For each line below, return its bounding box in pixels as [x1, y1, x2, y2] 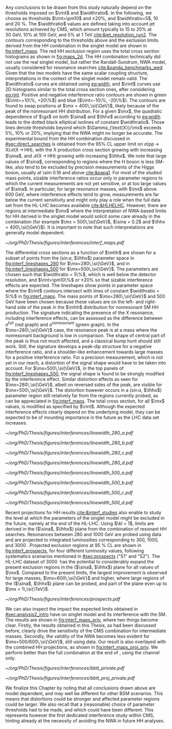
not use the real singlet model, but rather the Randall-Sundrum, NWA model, [5, 59, 167, 65]
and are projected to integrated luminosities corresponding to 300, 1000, [5, 537, 159, 543]
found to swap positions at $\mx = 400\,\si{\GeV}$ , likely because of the [5, 103, 159, 108]
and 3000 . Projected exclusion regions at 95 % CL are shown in [5, 542, 142, 548]
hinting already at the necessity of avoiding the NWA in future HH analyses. [5, 717, 165, 724]
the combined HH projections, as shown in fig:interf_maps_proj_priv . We [5, 644, 158, 650]
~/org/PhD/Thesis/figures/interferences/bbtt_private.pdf [5, 665, 125, 671]
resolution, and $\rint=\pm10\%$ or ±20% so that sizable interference [5, 277, 153, 283]
